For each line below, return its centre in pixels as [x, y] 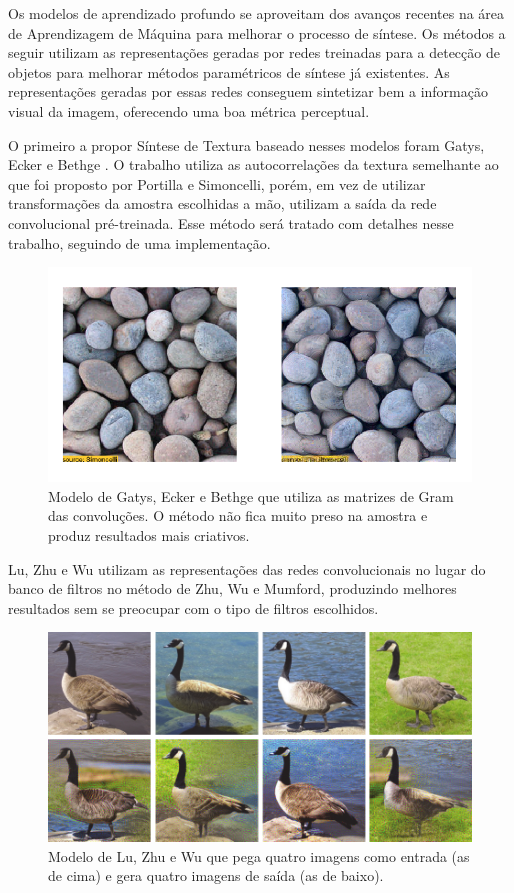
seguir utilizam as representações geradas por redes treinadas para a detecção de [254, 52]
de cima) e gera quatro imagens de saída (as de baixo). [216, 875]
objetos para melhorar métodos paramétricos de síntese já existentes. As [229, 71]
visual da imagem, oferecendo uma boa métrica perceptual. [189, 110]
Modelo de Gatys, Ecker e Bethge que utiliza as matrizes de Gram [251, 495]
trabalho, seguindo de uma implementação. [139, 242]
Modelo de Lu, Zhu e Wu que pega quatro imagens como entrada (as [259, 855]
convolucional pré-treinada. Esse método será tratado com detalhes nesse [231, 222]
